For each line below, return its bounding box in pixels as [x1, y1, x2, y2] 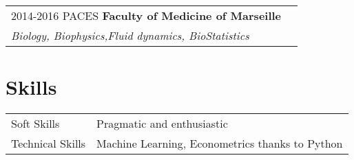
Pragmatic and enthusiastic [96, 115, 228, 132]
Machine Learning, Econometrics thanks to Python [96, 135, 343, 152]
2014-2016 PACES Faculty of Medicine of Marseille [11, 8, 282, 23]
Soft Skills [11, 115, 60, 132]
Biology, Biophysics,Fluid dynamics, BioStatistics [11, 27, 249, 43]
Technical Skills [11, 135, 86, 152]
